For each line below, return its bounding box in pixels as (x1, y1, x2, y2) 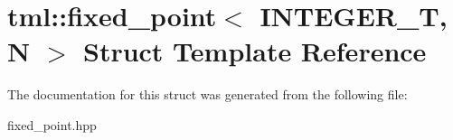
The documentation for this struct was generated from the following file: (7, 85, 408, 104)
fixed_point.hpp (7, 115, 97, 134)
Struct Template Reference (82, 33, 427, 70)
